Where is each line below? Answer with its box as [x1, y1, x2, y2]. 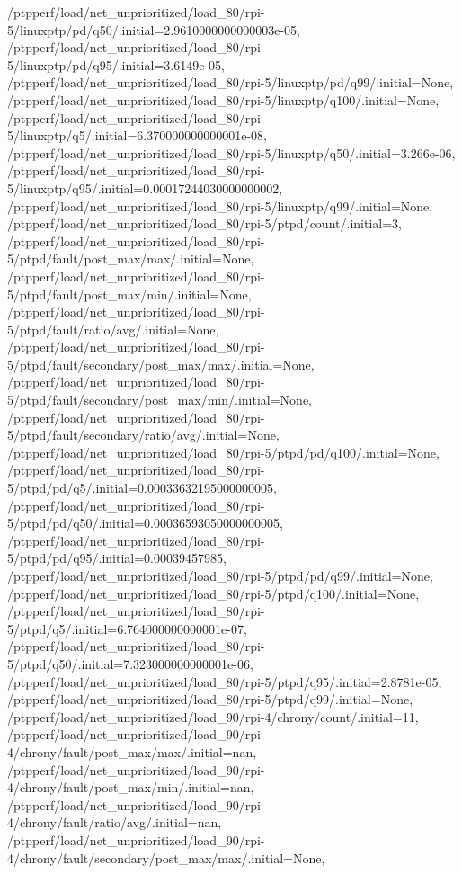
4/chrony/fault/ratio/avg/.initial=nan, [7, 813, 222, 832]
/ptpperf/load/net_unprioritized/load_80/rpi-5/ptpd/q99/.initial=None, [7, 690, 413, 709]
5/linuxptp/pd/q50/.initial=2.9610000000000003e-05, [7, 20, 300, 39]
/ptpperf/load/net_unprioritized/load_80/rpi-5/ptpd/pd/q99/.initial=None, [7, 566, 433, 584]
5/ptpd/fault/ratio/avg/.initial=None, [7, 319, 219, 338]
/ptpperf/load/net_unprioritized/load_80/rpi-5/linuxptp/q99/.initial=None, [7, 196, 433, 215]
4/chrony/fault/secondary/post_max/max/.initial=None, [7, 848, 325, 867]
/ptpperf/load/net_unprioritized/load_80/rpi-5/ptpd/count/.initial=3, [7, 214, 402, 233]
